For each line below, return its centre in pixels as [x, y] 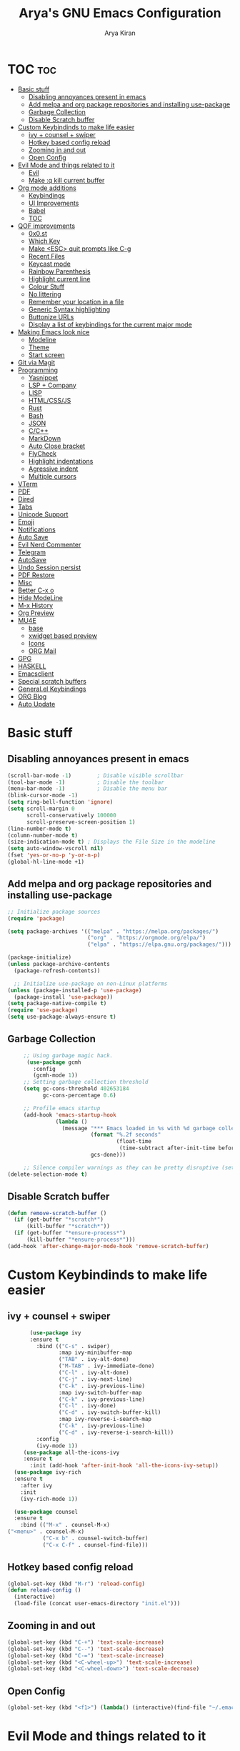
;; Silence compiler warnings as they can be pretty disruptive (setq [130, 1167]
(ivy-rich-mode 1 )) [49, 1499]
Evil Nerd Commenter [49, 544]
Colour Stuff [46, 286]
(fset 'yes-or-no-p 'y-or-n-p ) [54, 855]
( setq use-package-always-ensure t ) [62, 1017]
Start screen [47, 354]
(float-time [134, 1142]
